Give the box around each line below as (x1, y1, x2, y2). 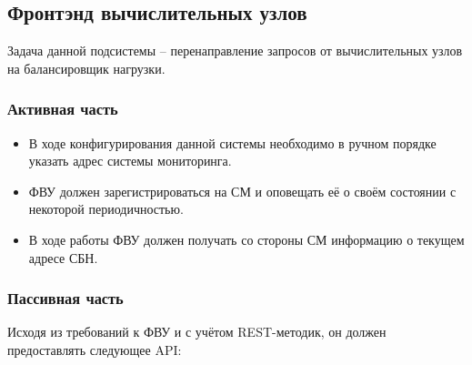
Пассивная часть (7, 287, 124, 309)
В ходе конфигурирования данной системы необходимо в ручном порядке (28, 133, 437, 152)
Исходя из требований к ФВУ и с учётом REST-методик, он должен (7, 322, 387, 341)
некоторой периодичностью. (28, 199, 184, 218)
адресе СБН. (28, 248, 98, 267)
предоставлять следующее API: (7, 340, 182, 359)
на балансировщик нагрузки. (7, 58, 166, 77)
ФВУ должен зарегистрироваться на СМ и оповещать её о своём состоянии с (28, 181, 457, 200)
